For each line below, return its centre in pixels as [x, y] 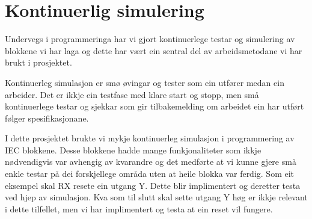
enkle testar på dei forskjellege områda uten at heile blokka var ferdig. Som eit [150, 174]
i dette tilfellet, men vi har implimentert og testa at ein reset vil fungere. [139, 208]
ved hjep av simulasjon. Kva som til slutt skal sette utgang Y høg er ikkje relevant [156, 197]
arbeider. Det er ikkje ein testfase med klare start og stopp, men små [132, 94]
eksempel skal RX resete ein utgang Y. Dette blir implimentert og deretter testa [153, 185]
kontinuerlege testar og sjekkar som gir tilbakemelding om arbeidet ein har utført [154, 106]
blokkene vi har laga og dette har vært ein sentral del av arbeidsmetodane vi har [154, 50]
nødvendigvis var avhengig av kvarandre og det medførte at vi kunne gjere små [151, 162]
